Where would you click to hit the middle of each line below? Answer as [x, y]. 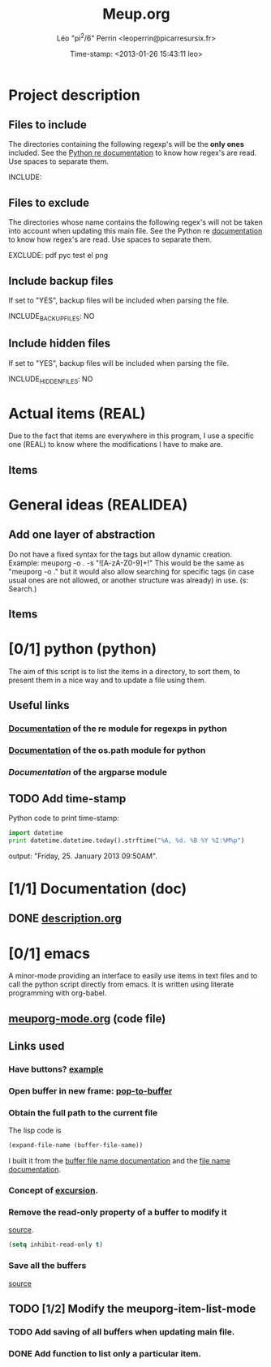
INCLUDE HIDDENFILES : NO [51, 380]
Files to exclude [49, 202]
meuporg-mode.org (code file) [87, 1019]
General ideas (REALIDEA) [98, 505]
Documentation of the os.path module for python [107, 750]
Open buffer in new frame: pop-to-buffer [90, 1090]
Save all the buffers [47, 1266]
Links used [37, 1046]
